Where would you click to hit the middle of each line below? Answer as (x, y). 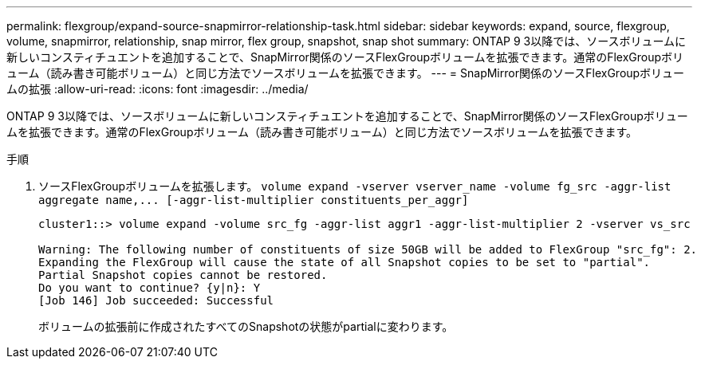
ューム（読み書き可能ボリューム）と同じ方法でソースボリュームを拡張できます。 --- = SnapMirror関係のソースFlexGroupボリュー (346, 73)
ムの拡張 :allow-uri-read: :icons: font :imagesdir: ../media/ (158, 89)
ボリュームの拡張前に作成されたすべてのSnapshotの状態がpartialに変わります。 (246, 326)
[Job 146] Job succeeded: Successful (156, 300)
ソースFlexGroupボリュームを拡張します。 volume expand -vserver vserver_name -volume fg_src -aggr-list (355, 186)
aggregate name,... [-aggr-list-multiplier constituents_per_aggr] (254, 200)
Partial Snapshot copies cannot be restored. (183, 275)
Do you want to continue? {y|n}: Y (150, 288)
